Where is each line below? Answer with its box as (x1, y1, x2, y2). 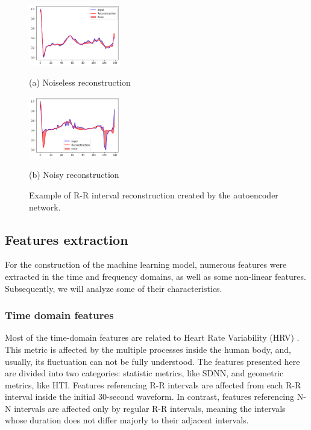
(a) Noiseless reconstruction (29, 76, 131, 89)
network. (29, 200, 61, 213)
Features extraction (5, 230, 128, 248)
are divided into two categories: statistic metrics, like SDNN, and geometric (5, 367, 284, 379)
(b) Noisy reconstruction (29, 168, 119, 181)
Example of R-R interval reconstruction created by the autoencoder (29, 188, 278, 201)
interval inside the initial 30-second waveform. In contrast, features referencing (5, 390, 295, 403)
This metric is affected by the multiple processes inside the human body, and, (5, 343, 291, 355)
